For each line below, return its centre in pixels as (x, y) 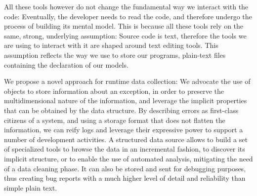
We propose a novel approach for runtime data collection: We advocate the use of (127, 81)
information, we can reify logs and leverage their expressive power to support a (124, 130)
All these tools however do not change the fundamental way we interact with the (126, 6)
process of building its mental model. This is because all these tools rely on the (124, 26)
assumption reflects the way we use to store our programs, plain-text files (115, 55)
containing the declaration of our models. (66, 64)
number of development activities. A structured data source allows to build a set (126, 139)
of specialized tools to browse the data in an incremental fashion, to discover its (125, 149)
